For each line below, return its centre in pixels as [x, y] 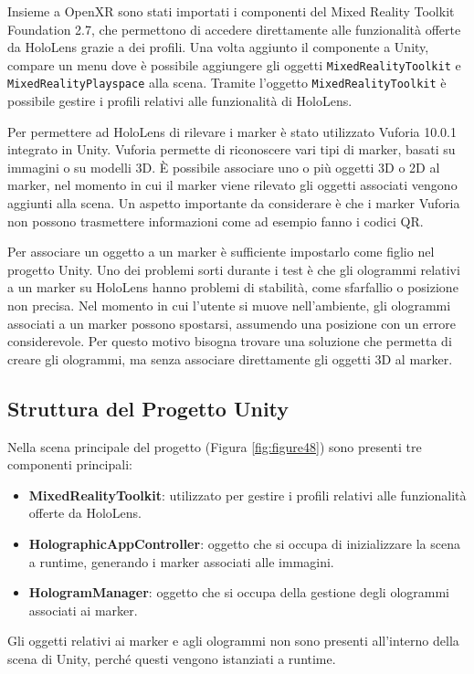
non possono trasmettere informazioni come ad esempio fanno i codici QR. [216, 221]
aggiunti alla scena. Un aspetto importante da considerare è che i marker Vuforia [234, 203]
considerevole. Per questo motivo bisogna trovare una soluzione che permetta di [230, 341]
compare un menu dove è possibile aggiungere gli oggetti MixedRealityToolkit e [234, 64]
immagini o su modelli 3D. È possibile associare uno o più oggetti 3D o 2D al [224, 167]
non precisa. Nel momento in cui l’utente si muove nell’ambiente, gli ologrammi [229, 305]
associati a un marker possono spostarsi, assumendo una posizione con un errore [232, 323]
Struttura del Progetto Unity [148, 408]
